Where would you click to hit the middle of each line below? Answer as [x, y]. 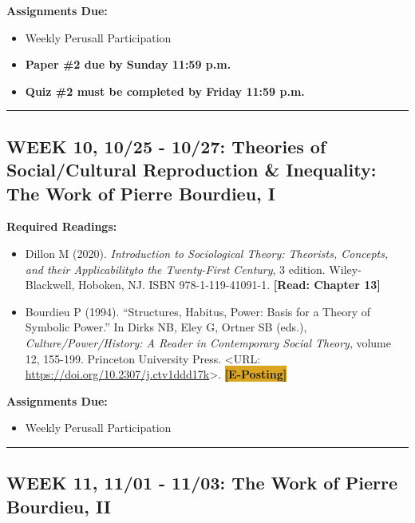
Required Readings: [62, 226]
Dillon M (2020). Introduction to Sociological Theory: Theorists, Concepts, [207, 253]
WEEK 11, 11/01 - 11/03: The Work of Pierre [202, 483]
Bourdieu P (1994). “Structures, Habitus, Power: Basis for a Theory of [198, 311]
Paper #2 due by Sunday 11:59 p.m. [128, 64]
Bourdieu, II [59, 506]
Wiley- [345, 269]
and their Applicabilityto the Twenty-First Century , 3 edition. [175, 269]
